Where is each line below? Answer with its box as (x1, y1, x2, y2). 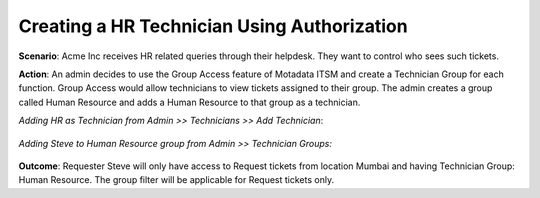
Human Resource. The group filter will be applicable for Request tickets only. (18, 174, 335, 186)
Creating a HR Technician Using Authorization (18, 15, 409, 37)
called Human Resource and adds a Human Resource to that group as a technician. (18, 96, 361, 108)
